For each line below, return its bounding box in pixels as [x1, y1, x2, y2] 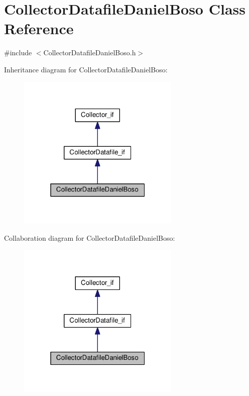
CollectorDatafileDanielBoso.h [43, 47, 136, 58]
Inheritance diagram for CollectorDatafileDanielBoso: [4, 64, 168, 74]
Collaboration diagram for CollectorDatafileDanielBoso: [4, 232, 175, 243]
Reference [4, 18, 74, 39]
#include [4, 47, 32, 58]
